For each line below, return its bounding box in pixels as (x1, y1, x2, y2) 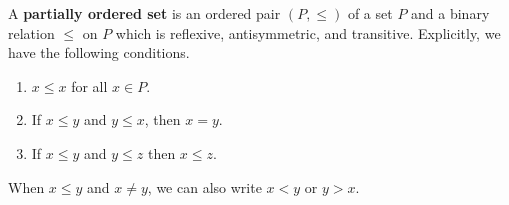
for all (71, 75, 108, 96)
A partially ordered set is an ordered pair (8, 3, 281, 23)
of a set (347, 3, 393, 23)
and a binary (411, 3, 490, 23)
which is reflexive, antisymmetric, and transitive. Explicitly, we (115, 22, 501, 43)
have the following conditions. (8, 42, 190, 63)
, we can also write (147, 176, 262, 197)
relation (8, 22, 55, 43)
